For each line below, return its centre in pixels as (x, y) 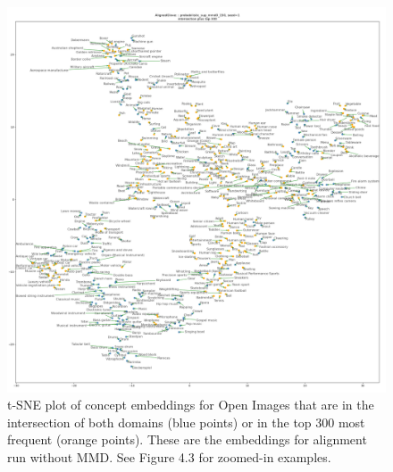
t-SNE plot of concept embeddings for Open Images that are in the (191, 405)
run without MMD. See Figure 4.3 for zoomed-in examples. (169, 456)
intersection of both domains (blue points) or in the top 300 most (186, 422)
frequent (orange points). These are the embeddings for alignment (187, 439)
